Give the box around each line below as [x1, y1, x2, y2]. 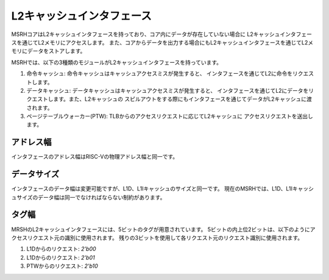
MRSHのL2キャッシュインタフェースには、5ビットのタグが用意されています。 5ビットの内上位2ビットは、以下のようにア [11, 226, 316, 233]
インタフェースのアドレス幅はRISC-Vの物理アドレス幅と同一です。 [11, 153, 179, 160]
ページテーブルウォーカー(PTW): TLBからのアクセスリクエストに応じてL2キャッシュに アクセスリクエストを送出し [26, 113, 313, 120]
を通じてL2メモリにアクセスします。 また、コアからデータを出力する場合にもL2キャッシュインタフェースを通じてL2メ [16, 38, 314, 46]
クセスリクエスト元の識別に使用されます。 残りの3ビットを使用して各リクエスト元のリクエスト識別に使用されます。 [11, 234, 303, 241]
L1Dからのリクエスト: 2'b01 [26, 254, 95, 261]
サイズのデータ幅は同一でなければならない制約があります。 [16, 193, 166, 201]
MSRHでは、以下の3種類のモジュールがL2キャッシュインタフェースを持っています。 [11, 59, 222, 66]
